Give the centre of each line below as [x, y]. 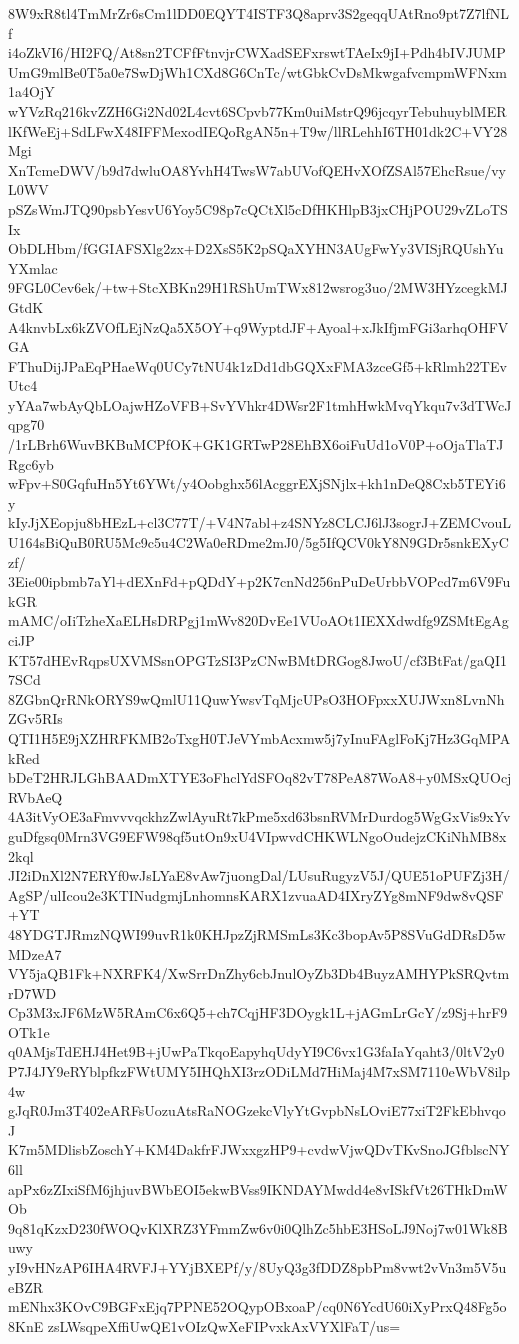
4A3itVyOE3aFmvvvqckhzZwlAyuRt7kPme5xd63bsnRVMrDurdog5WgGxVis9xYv [259, 816]
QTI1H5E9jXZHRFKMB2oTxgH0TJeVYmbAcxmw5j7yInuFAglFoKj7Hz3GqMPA [259, 737]
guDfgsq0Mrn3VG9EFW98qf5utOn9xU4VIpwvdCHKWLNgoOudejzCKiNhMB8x [257, 835]
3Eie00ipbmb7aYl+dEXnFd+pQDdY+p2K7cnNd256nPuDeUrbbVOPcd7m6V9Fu [259, 581]
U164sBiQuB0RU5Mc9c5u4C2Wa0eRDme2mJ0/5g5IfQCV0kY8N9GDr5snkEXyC [258, 542]
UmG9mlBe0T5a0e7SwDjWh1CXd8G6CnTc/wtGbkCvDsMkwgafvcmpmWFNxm [257, 71]
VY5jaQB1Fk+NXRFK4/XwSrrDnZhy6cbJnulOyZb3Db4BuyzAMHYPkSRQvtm [259, 973]
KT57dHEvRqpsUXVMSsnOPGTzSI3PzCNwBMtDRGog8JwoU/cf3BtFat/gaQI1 [257, 659]
